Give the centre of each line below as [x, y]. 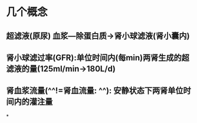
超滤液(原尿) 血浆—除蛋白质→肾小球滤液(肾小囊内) [98, 36]
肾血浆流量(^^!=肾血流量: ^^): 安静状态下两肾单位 [95, 91]
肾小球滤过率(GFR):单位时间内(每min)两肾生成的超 [98, 58]
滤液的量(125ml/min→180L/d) [61, 69]
